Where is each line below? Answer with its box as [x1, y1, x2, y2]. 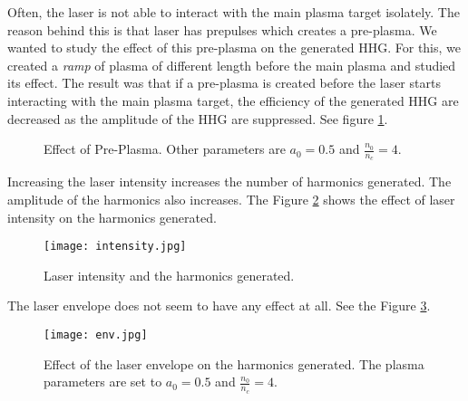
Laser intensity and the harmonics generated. [44, 265, 295, 284]
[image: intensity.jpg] [44, 240, 187, 253]
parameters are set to [44, 372, 162, 391]
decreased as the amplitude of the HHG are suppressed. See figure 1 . [7, 109, 388, 128]
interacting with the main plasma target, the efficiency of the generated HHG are [7, 91, 459, 110]
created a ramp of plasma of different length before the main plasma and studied [7, 55, 456, 74]
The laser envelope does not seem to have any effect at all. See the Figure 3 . [7, 296, 431, 315]
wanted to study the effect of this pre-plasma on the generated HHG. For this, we [7, 38, 462, 57]
